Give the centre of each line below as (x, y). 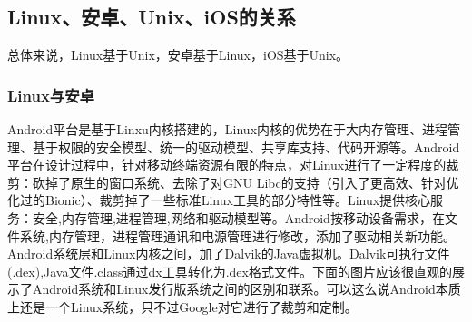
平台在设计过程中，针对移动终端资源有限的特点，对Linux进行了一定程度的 (227, 165)
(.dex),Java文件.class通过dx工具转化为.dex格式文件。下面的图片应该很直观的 (230, 271)
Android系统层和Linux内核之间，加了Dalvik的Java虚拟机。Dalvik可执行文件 (229, 254)
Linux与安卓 (51, 95)
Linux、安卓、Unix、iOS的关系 (152, 17)
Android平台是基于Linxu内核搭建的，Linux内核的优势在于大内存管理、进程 (228, 129)
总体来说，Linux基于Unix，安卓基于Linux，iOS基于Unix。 (178, 55)
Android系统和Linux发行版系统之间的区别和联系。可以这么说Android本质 (246, 289)
